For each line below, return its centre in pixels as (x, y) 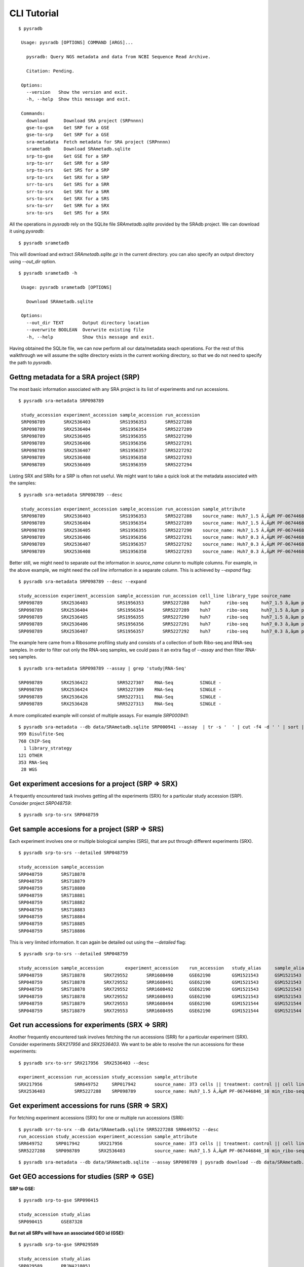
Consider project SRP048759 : (41, 803)
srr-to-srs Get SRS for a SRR (68, 184)
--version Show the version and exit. (77, 92)
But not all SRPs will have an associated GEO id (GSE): (67, 1233)
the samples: (23, 483)
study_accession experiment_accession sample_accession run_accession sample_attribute (133, 509)
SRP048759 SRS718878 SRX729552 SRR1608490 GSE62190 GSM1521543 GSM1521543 (160, 975)
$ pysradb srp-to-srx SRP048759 (59, 815)
